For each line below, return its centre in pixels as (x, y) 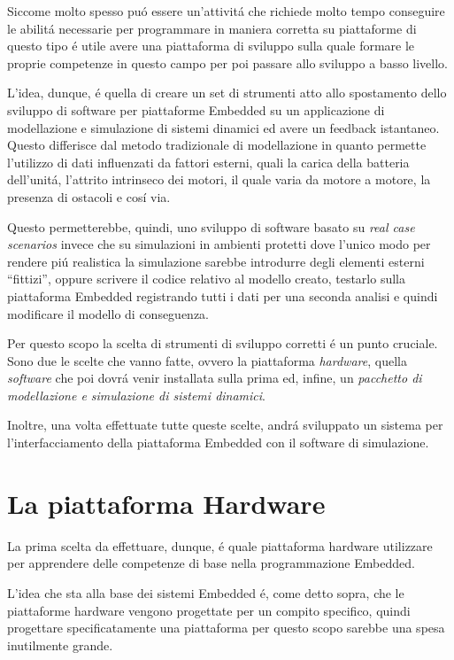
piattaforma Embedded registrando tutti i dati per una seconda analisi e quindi (223, 295)
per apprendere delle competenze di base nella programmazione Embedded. (211, 563)
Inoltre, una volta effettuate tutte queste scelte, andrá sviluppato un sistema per (225, 425)
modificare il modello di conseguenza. (108, 313)
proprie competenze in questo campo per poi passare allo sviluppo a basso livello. (228, 62)
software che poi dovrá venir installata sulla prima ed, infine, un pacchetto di (215, 378)
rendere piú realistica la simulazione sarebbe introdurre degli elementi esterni (216, 261)
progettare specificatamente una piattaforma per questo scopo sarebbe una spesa (226, 628)
